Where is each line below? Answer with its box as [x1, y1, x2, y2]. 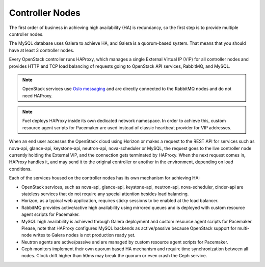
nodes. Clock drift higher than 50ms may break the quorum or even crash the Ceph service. [21, 253, 207, 259]
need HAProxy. [22, 92, 53, 98]
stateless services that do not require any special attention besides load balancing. [21, 191, 189, 197]
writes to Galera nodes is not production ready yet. [32, 232, 136, 238]
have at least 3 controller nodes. [9, 47, 75, 53]
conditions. [9, 166, 32, 172]
